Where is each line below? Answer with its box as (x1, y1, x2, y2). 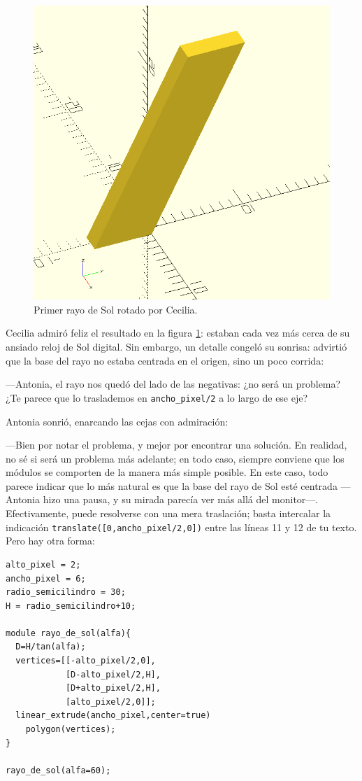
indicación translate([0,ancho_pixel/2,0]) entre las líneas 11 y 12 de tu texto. (6, 519, 357, 534)
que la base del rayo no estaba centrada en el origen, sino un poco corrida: (6, 353, 324, 367)
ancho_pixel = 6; (6, 573, 86, 584)
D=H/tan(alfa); (15, 642, 86, 652)
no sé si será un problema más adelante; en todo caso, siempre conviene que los (6, 451, 345, 465)
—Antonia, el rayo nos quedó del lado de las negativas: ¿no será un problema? (6, 377, 341, 391)
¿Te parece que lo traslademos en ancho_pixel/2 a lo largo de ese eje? (6, 390, 308, 404)
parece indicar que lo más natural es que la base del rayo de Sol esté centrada (6, 478, 338, 493)
